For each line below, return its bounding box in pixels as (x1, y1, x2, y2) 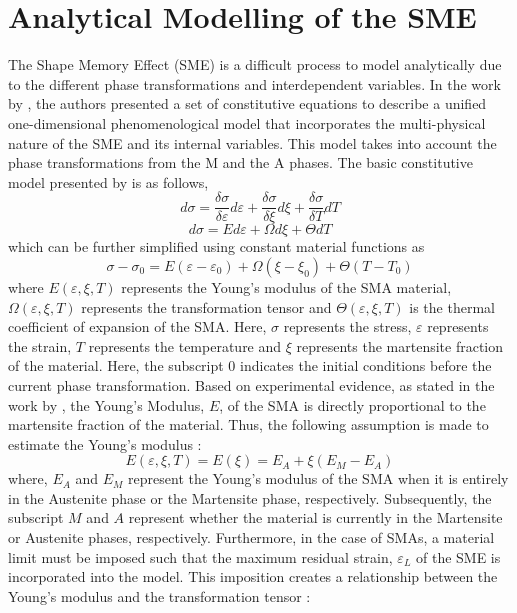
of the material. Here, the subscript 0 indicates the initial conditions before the (8, 355, 492, 376)
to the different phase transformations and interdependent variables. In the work (8, 73, 501, 94)
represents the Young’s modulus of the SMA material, (121, 276, 452, 297)
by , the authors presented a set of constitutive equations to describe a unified (8, 93, 487, 114)
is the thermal (409, 296, 495, 317)
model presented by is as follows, (8, 171, 209, 192)
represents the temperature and (88, 335, 282, 356)
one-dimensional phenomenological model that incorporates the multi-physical (8, 112, 486, 133)
